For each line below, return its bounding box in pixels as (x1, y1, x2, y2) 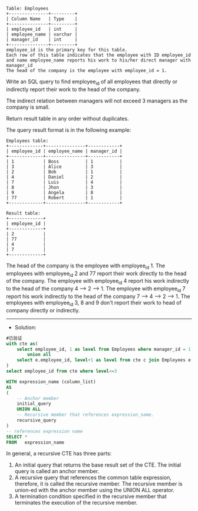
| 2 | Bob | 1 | (6, 169, 123, 174)
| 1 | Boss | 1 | (6, 159, 123, 164)
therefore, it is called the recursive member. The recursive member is (14, 480, 183, 487)
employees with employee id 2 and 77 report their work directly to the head (6, 270, 187, 278)
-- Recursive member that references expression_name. (16, 412, 154, 418)
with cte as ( (6, 341, 38, 347)
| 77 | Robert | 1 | (6, 195, 123, 200)
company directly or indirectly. (6, 306, 80, 313)
